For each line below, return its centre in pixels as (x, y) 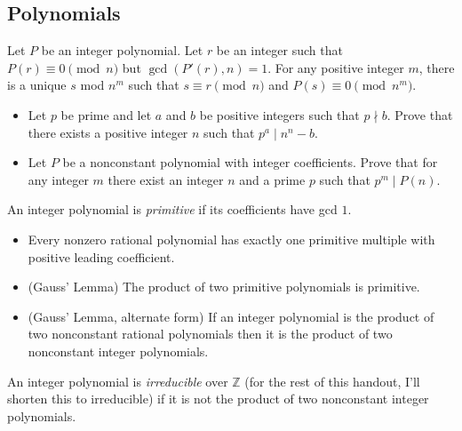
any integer (58, 179)
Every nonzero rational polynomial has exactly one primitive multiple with (231, 239)
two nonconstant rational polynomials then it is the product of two (210, 334)
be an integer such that (279, 50)
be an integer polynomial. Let (122, 50)
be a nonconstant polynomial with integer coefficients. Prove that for (250, 162)
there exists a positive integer (108, 132)
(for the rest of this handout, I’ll (332, 381)
